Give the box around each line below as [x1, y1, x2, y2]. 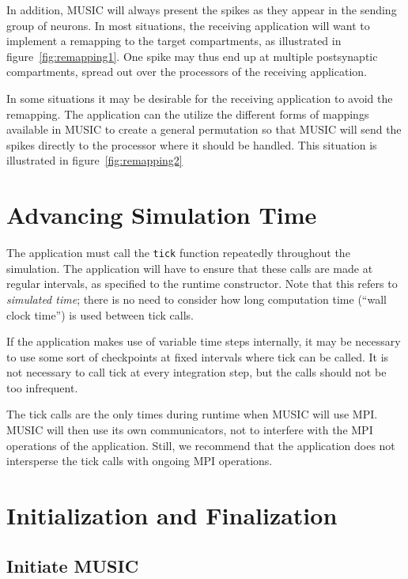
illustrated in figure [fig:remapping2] [6, 152, 183, 168]
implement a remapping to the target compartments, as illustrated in [6, 32, 342, 49]
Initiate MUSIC [6, 553, 139, 577]
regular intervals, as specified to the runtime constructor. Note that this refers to [6, 275, 398, 292]
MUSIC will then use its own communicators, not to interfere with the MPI [6, 422, 373, 438]
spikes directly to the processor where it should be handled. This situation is [6, 136, 377, 153]
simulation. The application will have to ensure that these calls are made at [6, 259, 373, 276]
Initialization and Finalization [6, 499, 338, 532]
